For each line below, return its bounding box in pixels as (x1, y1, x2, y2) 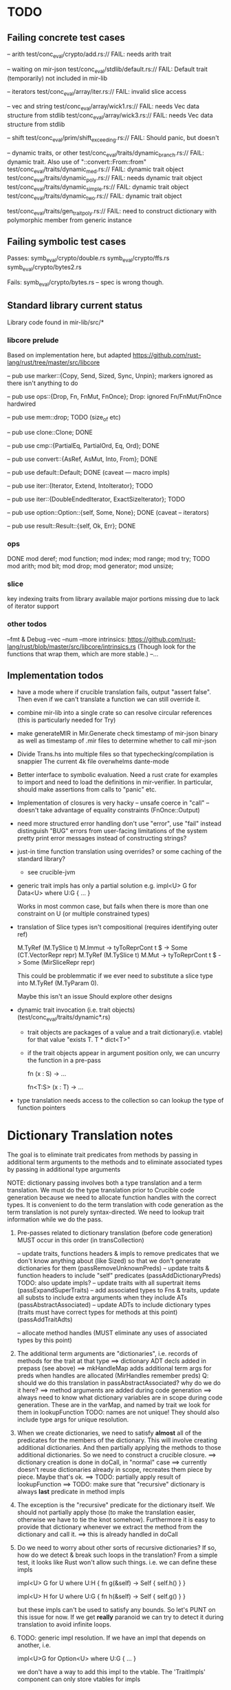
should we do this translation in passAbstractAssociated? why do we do (16, 1379, 221, 1387)
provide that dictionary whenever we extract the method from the (16, 1523, 203, 1531)
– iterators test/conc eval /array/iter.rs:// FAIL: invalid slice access (7, 87, 187, 97)
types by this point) (16, 1336, 72, 1344)
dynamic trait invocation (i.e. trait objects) (16, 1005, 135, 1014)
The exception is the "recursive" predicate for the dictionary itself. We (16, 1501, 215, 1509)
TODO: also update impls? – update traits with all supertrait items (16, 1279, 201, 1287)
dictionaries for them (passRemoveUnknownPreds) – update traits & (16, 1264, 210, 1273)
